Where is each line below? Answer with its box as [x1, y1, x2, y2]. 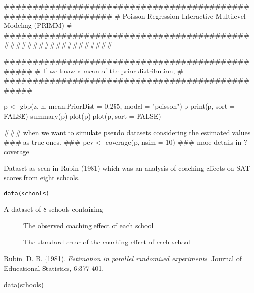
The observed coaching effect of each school [23, 220, 154, 230]
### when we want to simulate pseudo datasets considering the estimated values [4, 127, 251, 137]
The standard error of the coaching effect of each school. [23, 237, 192, 247]
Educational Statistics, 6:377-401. [4, 263, 104, 273]
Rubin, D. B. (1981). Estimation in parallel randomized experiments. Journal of [4, 253, 242, 263]
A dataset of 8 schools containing [4, 204, 103, 214]
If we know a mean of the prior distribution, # [43, 65, 183, 75]
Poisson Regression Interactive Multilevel [122, 10, 246, 21]
